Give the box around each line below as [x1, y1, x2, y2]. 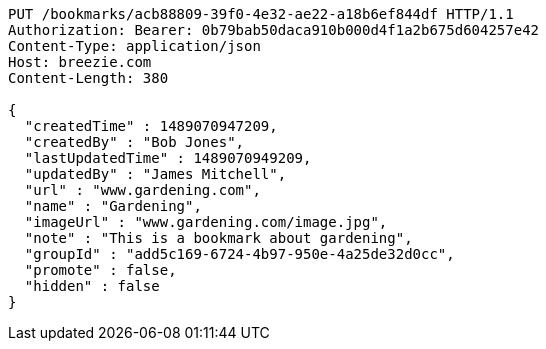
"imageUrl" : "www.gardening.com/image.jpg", [24, 214, 388, 230]
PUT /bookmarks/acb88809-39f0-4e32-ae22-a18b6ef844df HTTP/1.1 [8, 6, 514, 22]
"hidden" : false [24, 278, 160, 294]
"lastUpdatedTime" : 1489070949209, [24, 150, 312, 166]
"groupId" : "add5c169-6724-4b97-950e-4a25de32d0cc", [24, 246, 455, 262]
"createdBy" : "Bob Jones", [24, 134, 245, 150]
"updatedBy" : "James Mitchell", [24, 166, 287, 182]
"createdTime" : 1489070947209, [24, 118, 278, 134]
